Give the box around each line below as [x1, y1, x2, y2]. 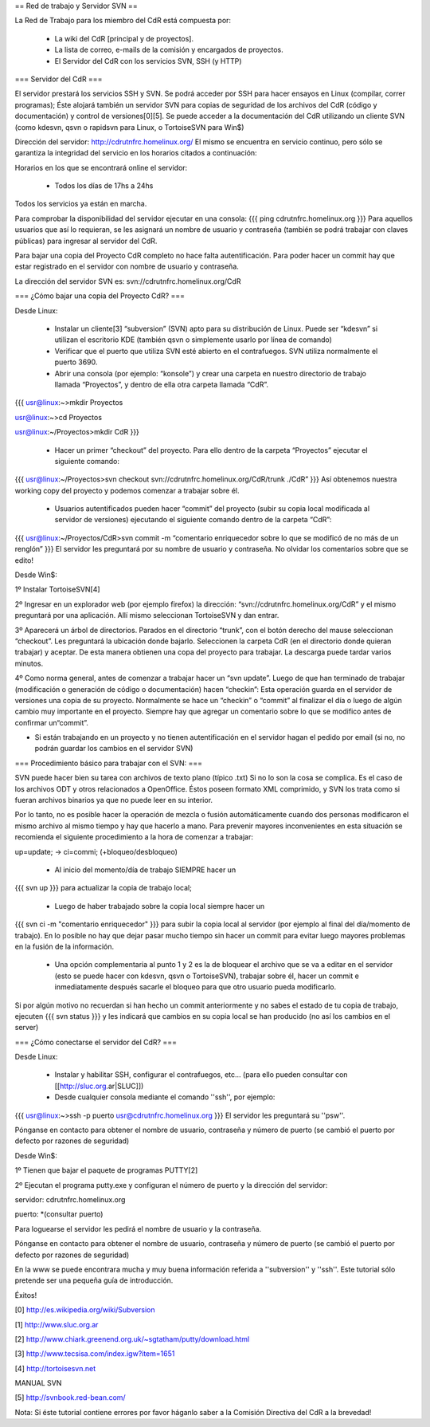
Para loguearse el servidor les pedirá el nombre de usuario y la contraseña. [14, 1224, 262, 1233]
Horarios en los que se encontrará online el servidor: [14, 163, 188, 172]
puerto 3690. [54, 357, 98, 367]
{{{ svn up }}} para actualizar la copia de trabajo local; [14, 883, 193, 893]
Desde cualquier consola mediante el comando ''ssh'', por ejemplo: [54, 1092, 276, 1102]
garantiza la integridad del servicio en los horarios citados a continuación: [14, 148, 258, 158]
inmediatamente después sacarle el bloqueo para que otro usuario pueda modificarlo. [54, 982, 337, 992]
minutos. [14, 658, 44, 668]
